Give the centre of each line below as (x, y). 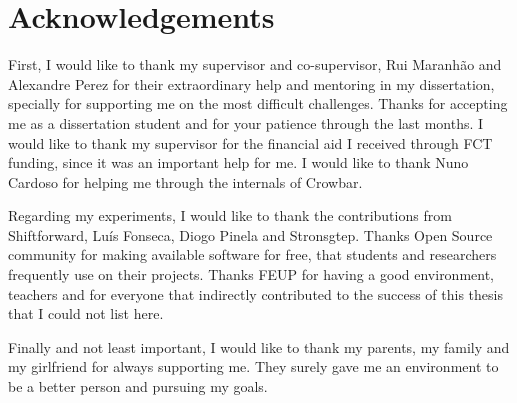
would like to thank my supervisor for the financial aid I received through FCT (250, 142)
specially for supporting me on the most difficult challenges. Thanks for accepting (258, 103)
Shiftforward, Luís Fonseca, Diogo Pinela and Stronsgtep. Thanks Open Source (250, 234)
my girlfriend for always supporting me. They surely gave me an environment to (253, 366)
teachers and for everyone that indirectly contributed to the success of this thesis (255, 293)
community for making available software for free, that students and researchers (252, 254)
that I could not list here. (86, 313)
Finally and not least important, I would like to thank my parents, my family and (259, 346)
